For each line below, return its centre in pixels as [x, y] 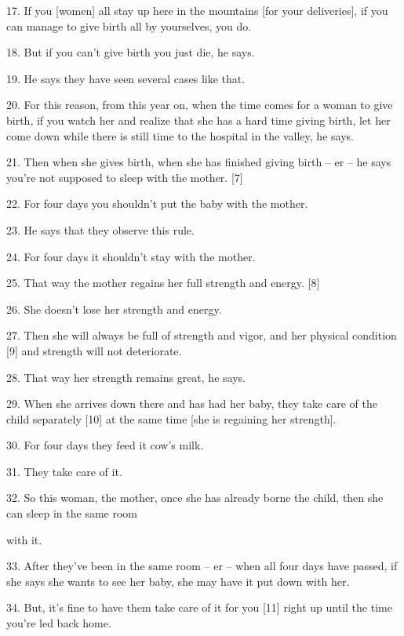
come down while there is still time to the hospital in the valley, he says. [180, 135]
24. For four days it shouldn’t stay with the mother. [131, 256]
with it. [24, 539]
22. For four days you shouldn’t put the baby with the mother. [157, 204]
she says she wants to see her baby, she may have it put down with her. [178, 581]
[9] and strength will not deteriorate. [94, 350]
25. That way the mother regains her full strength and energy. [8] [163, 283]
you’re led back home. [59, 623]
